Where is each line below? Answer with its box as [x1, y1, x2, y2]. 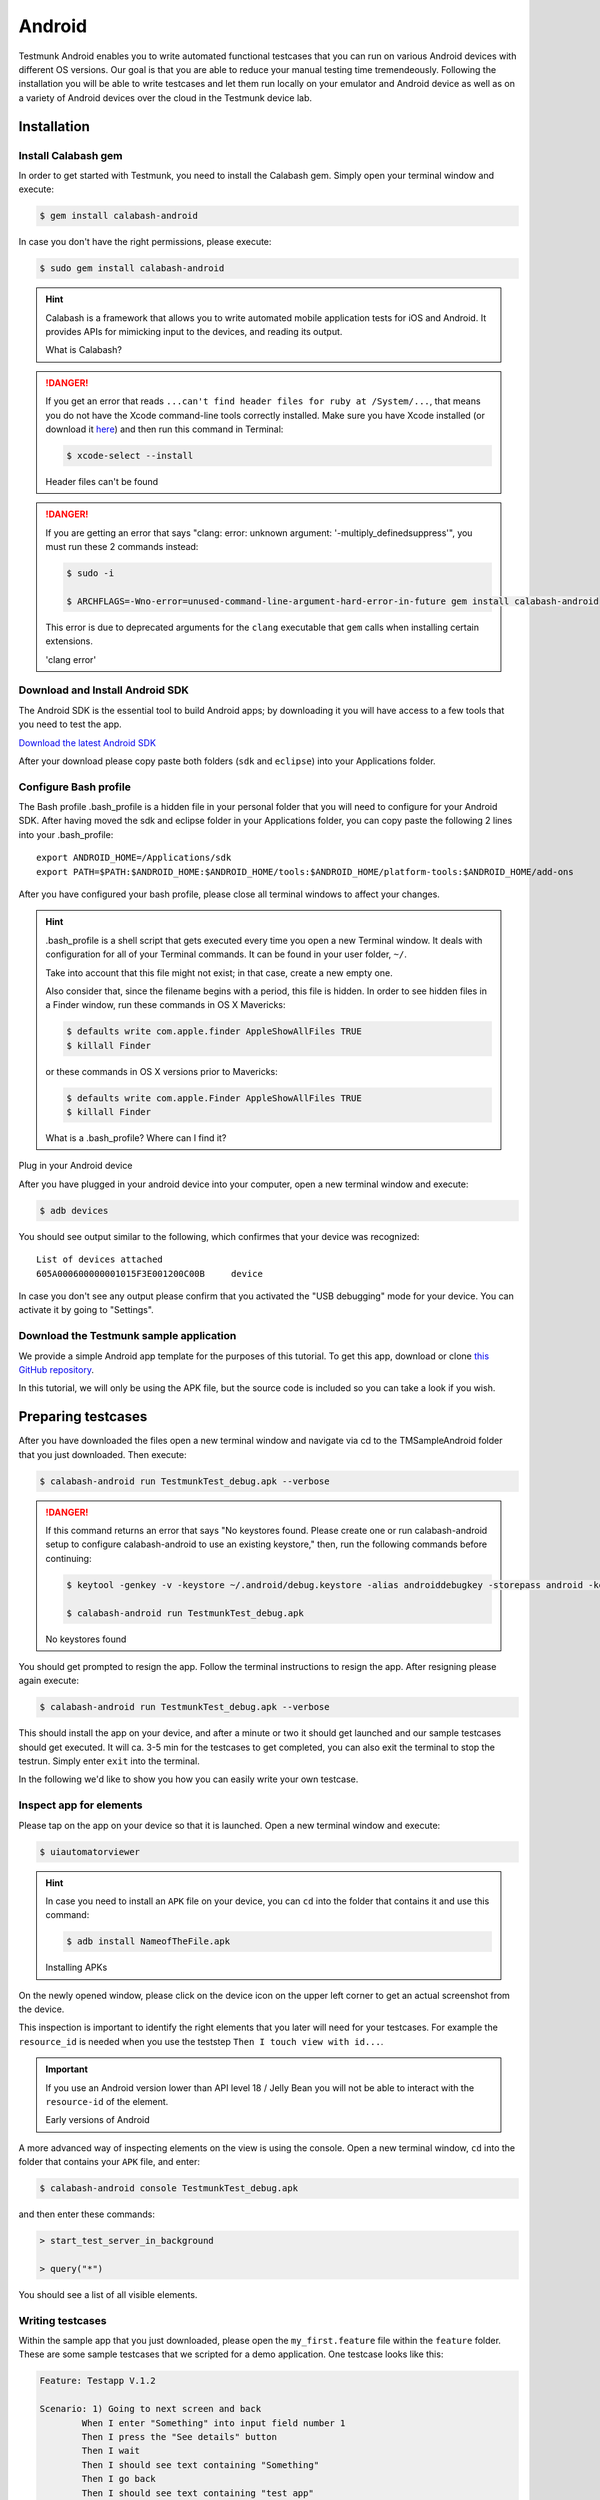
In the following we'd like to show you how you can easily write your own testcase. [18, 1773, 359, 1785]
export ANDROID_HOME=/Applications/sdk [36, 852, 232, 864]
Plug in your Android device [18, 1160, 133, 1172]
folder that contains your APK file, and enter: [18, 2156, 200, 2168]
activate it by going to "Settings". [18, 1304, 154, 1316]
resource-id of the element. [45, 2096, 169, 2108]
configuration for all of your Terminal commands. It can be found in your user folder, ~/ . [45, 948, 407, 960]
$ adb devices [39, 1205, 109, 1216]
